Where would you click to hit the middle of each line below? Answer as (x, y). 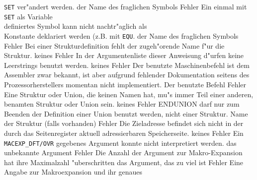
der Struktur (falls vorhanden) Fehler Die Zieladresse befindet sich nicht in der (124, 123)
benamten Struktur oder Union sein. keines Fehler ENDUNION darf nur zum (122, 104)
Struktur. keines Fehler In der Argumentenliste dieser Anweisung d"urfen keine (124, 55)
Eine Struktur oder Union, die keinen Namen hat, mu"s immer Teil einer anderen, (129, 94)
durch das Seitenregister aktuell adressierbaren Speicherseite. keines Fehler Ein (124, 133)
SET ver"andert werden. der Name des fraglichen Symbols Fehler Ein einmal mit (126, 6)
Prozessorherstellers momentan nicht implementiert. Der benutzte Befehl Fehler (125, 84)
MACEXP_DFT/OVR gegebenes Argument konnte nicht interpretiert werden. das (120, 143)
